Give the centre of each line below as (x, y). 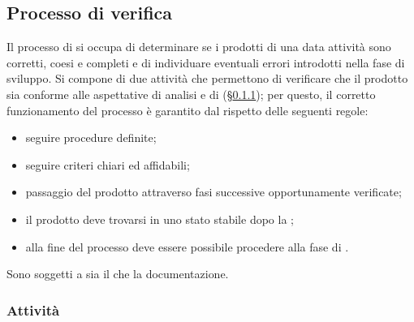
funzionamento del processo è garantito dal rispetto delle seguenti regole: (188, 110)
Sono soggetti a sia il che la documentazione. (118, 274)
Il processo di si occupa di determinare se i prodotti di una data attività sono (199, 47)
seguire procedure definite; (91, 137)
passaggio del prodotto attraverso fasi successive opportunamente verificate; (213, 192)
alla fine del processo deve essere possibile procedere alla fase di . (187, 246)
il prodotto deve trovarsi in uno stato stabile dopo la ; (160, 219)
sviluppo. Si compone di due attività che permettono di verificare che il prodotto (207, 78)
